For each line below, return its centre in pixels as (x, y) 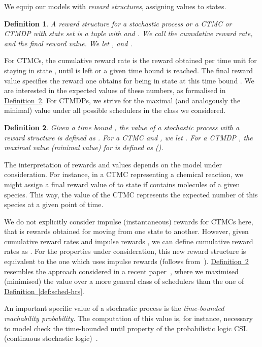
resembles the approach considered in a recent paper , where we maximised (121, 271)
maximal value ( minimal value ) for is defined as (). (84, 147)
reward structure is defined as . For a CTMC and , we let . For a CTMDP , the (128, 137)
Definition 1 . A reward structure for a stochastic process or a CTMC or (118, 23)
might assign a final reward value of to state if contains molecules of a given (122, 184)
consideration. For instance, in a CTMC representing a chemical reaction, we (124, 174)
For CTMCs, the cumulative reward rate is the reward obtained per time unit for (130, 60)
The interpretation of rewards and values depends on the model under (113, 164)
